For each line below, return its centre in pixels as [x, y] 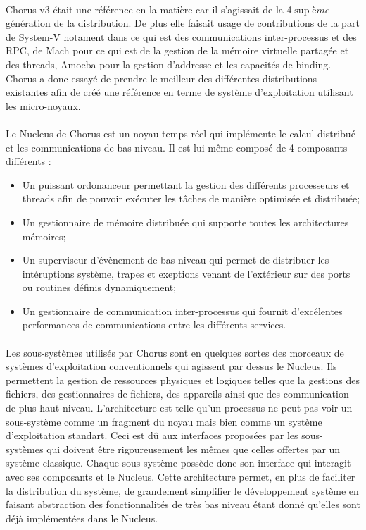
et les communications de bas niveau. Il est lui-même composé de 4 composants [177, 147]
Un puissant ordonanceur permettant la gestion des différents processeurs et [186, 184]
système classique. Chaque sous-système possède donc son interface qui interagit [178, 463]
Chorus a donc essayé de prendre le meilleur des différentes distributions [162, 78]
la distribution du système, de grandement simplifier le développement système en [182, 490]
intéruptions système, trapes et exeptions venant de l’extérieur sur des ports [186, 273]
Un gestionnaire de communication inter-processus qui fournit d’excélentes [182, 310]
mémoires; [44, 236]
